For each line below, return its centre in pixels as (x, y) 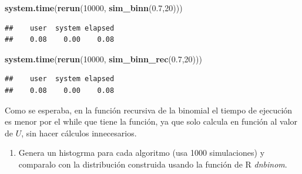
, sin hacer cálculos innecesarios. (79, 133)
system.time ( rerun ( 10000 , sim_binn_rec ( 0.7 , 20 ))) (103, 58)
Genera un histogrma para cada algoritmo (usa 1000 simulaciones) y (142, 153)
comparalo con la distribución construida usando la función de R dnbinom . (153, 164)
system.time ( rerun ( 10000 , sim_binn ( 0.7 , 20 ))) (94, 8)
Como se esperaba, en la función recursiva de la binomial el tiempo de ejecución (149, 110)
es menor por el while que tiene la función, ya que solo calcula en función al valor (151, 121)
